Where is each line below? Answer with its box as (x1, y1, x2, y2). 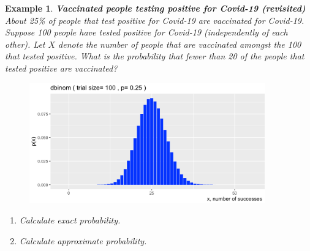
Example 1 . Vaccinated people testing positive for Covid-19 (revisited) (5, 2, 306, 14)
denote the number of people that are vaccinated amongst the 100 (58, 37, 301, 50)
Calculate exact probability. (19, 214, 121, 227)
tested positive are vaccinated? (5, 61, 118, 74)
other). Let (5, 37, 45, 50)
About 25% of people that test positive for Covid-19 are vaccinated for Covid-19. (5, 13, 304, 26)
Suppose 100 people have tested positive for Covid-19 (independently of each (5, 26, 288, 39)
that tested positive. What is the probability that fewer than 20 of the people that (5, 50, 304, 62)
